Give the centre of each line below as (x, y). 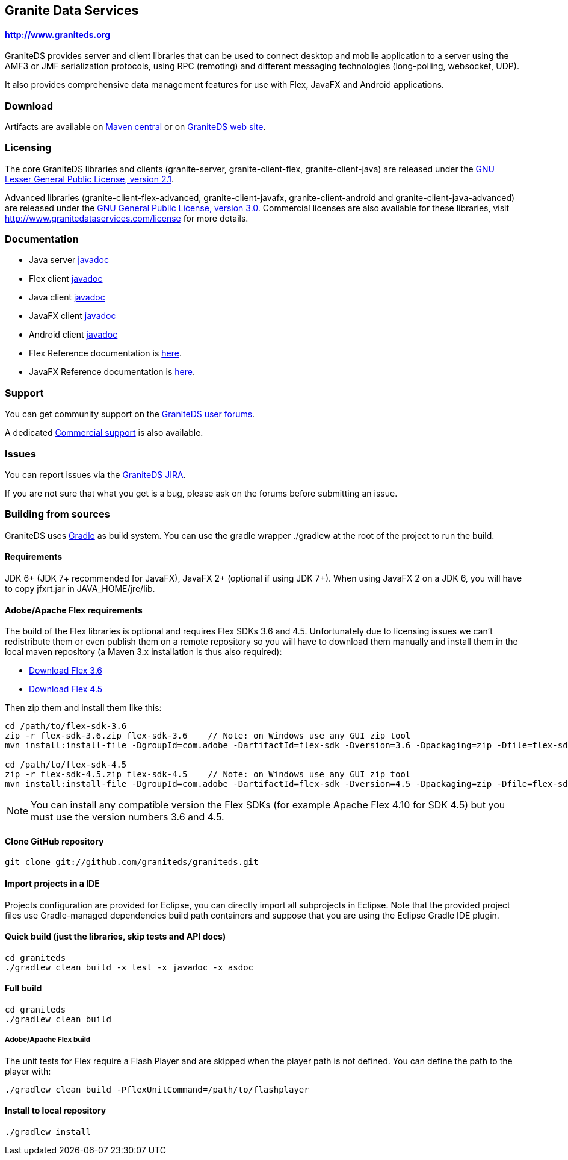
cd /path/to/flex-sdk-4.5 (66, 765)
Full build (23, 988)
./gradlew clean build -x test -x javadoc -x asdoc (129, 967)
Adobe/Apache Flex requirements (74, 610)
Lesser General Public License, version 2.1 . (90, 179)
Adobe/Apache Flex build (48, 1040)
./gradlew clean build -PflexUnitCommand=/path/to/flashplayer (157, 1089)
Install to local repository (56, 1111)
